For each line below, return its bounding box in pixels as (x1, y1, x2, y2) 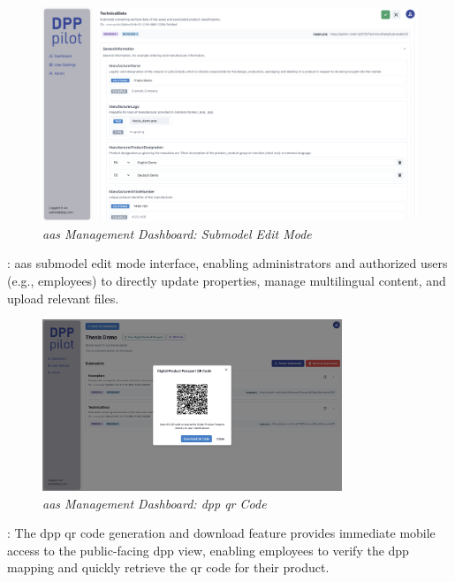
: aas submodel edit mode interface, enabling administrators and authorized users (7, 254, 448, 272)
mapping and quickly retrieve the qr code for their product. (7, 558, 330, 577)
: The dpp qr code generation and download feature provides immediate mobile (7, 524, 436, 542)
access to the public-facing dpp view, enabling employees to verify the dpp (7, 540, 409, 559)
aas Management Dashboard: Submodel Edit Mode (42, 224, 312, 242)
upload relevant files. (7, 288, 119, 307)
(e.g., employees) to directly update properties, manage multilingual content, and (7, 272, 446, 289)
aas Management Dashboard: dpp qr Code (42, 494, 267, 512)
